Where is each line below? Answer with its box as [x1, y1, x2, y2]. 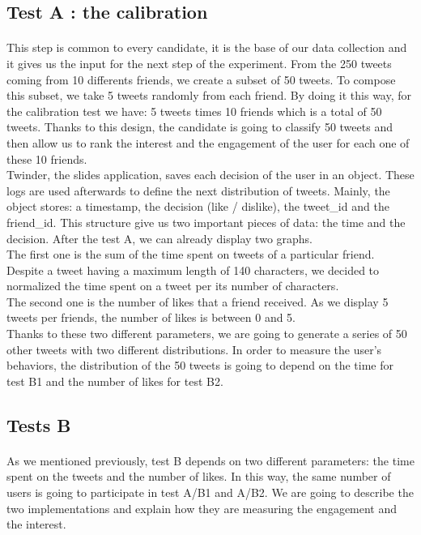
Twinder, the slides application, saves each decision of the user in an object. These [6, 166, 415, 183]
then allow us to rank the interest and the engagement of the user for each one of [6, 134, 410, 151]
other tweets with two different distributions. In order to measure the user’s [6, 340, 382, 357]
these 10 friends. [6, 150, 87, 167]
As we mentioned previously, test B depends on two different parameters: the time [6, 452, 415, 469]
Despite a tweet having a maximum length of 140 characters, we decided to [6, 261, 380, 278]
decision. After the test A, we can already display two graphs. [6, 229, 313, 246]
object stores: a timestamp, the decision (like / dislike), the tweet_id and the [6, 198, 389, 215]
